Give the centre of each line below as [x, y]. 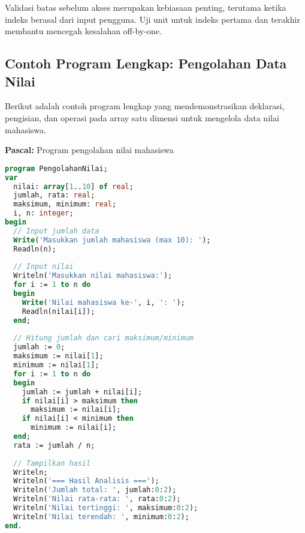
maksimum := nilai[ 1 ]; [58, 356]
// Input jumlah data [56, 231]
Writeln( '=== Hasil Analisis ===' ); [86, 481]
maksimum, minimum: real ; [65, 204]
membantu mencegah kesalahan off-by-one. [83, 31]
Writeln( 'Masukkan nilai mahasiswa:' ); [93, 276]
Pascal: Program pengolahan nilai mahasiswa [89, 150]
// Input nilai [43, 267]
